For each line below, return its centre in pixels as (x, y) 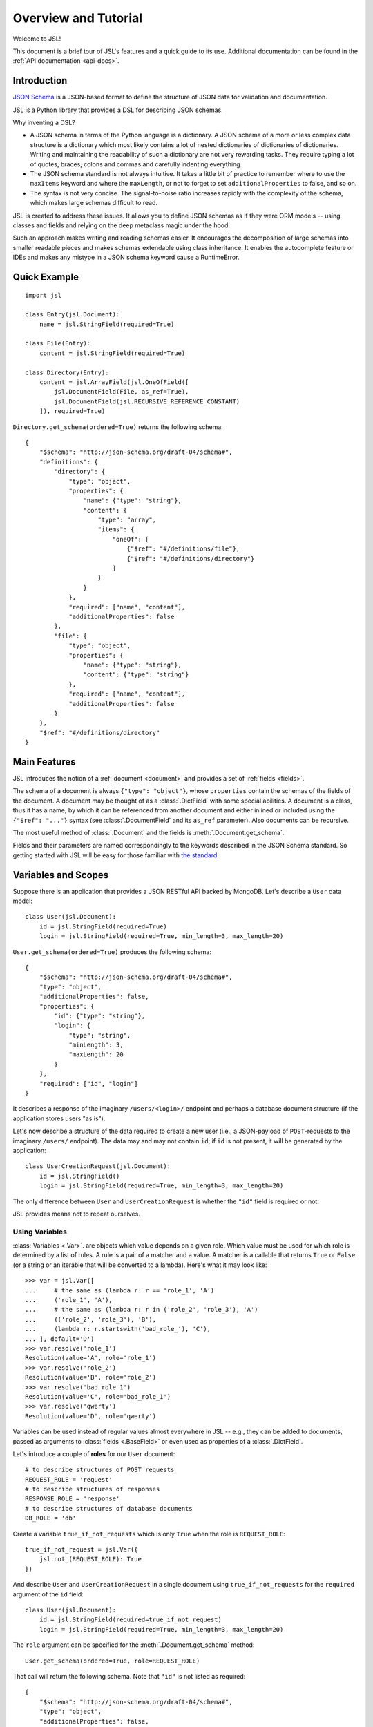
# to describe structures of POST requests (100, 1470)
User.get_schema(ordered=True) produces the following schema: (112, 952)
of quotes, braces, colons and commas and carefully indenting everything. (136, 164)
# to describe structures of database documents (109, 1508)
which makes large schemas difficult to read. (94, 203)
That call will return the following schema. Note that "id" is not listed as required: (129, 1676)
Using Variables (40, 1232)
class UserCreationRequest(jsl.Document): (98, 1166)
